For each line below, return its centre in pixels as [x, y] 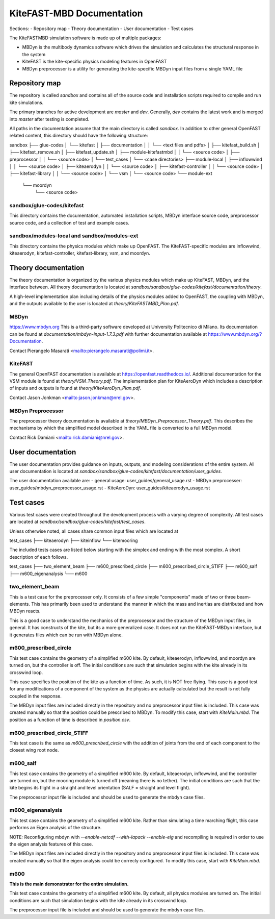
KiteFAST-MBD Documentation [76, 13]
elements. [20, 604]
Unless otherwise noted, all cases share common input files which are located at [94, 531]
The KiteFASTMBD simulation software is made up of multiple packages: [85, 38]
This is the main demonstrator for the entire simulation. [69, 884]
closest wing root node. [34, 750]
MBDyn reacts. [25, 611]
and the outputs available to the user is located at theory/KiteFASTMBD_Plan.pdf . [94, 304]
